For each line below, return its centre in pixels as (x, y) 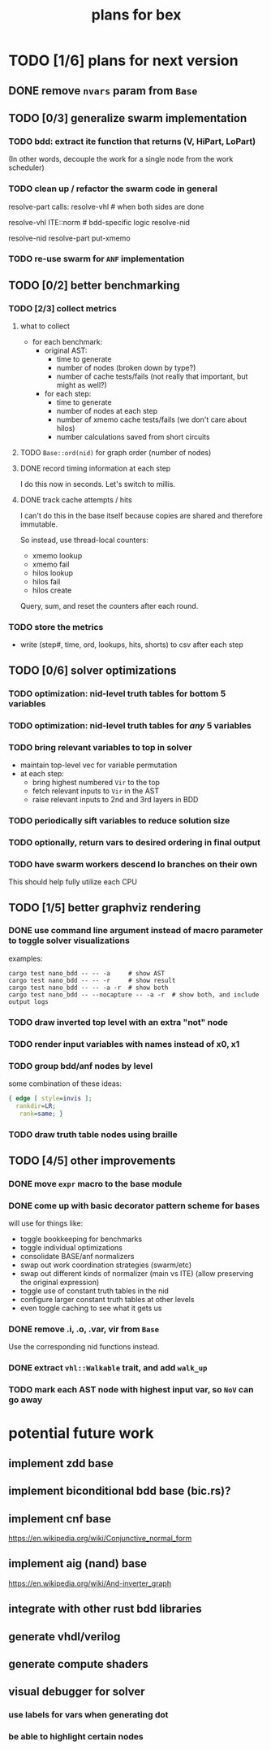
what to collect (45, 326)
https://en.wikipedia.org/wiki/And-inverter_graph (90, 1583)
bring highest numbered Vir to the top (96, 782)
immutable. (39, 524)
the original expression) (60, 1283)
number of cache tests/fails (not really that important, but (152, 376)
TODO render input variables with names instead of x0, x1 (124, 1044)
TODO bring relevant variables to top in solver (100, 747)
